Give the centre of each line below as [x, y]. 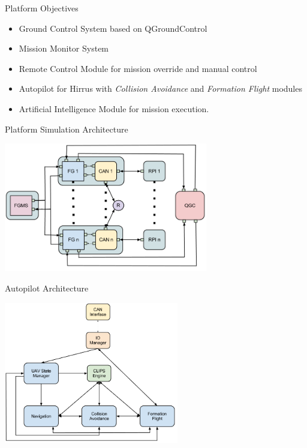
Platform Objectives [42, 8]
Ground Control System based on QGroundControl [113, 28]
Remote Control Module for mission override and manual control [138, 68]
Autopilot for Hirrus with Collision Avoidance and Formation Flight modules [160, 88]
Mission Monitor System [64, 48]
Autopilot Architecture [47, 288]
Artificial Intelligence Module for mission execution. [114, 108]
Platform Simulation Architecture [67, 129]
